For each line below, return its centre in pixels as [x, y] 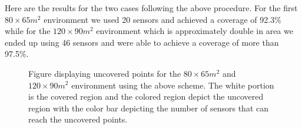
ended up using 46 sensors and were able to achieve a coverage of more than [142, 42]
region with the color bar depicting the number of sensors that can [148, 108]
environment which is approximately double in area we [195, 31]
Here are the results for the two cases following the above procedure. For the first [151, 8]
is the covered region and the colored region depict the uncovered [146, 96]
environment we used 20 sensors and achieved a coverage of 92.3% [162, 19]
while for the [28, 31]
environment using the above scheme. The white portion [173, 85]
